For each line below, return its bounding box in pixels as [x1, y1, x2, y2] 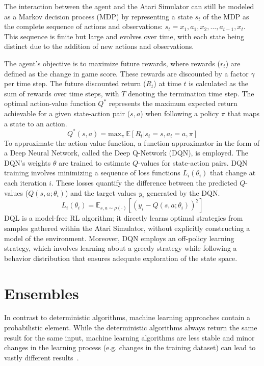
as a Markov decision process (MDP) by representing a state [4, 11, 193, 21]
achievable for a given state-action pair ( [4, 108, 130, 118]
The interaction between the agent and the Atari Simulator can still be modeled [4, 1, 254, 11]
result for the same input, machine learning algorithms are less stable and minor [4, 332, 255, 343]
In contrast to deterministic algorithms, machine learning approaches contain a [4, 312, 251, 323]
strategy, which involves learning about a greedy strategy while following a [4, 243, 237, 253]
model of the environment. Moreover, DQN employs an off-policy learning [4, 232, 234, 243]
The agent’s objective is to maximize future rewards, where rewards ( [4, 58, 220, 68]
